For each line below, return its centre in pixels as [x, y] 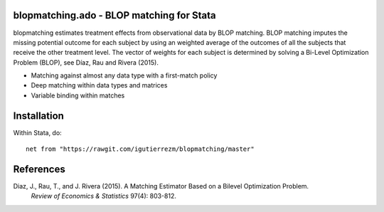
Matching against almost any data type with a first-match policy [124, 75]
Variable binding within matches [78, 95]
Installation [38, 116]
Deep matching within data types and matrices [99, 85]
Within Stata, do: [37, 132]
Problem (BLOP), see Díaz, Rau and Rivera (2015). [86, 62]
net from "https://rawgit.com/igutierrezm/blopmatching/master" [140, 149]
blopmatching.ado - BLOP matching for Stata [114, 15]
